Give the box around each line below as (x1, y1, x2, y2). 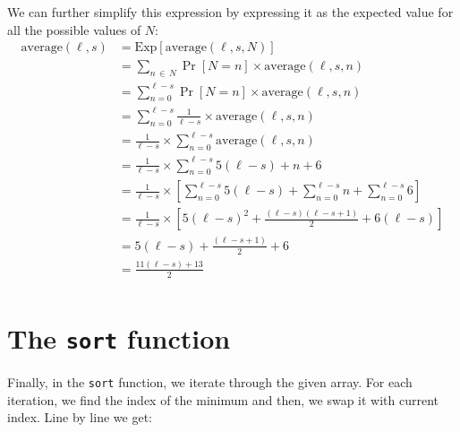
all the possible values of (7, 20, 141, 39)
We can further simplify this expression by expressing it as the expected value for (7, 3, 454, 21)
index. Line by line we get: (7, 408, 152, 427)
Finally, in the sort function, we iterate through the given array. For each (7, 373, 413, 392)
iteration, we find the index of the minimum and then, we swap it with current (7, 390, 439, 409)
